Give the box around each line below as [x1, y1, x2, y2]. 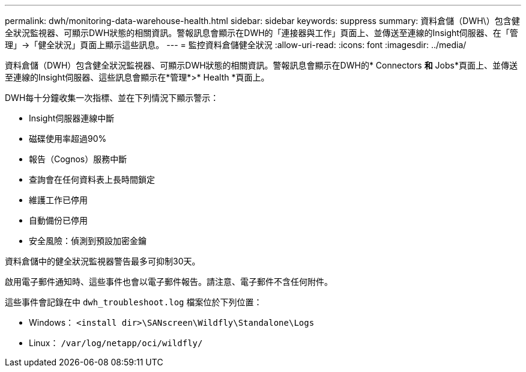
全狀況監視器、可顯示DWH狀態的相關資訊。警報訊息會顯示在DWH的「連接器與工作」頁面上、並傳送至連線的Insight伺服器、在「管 [5, 28, 518, 38]
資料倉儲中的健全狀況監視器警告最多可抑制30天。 [5, 256, 201, 266]
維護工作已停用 [29, 195, 88, 205]
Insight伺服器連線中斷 [29, 113, 115, 123]
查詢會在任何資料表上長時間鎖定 [29, 174, 155, 184]
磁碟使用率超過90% [29, 133, 107, 144]
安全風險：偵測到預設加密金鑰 [29, 236, 147, 246]
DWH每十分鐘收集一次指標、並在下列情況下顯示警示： [5, 93, 219, 103]
